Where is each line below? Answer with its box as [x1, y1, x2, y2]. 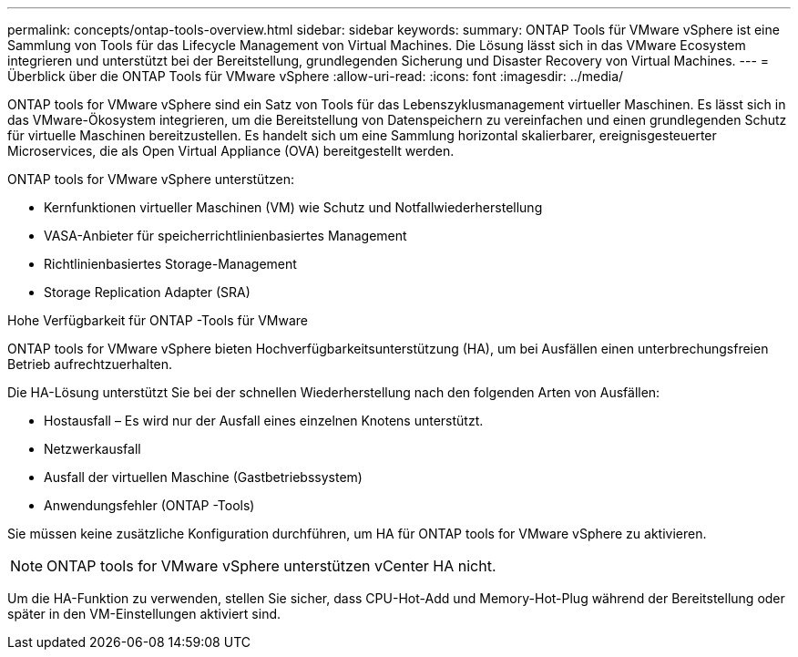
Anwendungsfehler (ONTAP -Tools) [44, 498, 255, 513]
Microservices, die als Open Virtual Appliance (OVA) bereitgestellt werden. [7, 143, 455, 159]
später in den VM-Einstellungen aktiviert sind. [7, 606, 281, 621]
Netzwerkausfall [44, 441, 141, 457]
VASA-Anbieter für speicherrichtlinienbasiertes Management [44, 228, 407, 243]
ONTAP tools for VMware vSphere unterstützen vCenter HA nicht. [46, 557, 496, 575]
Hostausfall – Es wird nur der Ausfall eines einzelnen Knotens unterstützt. [44, 413, 484, 428]
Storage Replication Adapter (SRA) [44, 284, 251, 300]
